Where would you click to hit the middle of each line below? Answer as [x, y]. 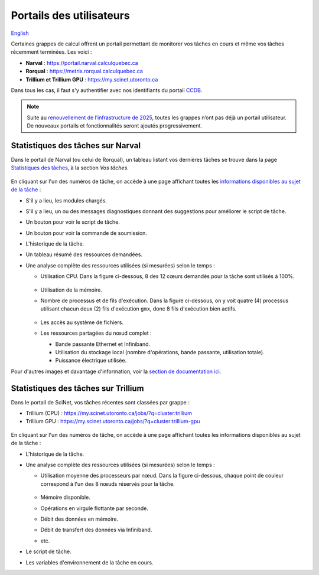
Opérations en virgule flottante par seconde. [95, 508]
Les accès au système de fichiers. [82, 322]
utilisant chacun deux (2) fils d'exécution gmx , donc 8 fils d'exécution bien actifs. [139, 309]
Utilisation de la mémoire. [71, 290]
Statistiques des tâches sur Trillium [77, 388]
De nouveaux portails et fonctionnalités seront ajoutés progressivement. [115, 126]
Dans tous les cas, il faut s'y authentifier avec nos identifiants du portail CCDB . [107, 90]
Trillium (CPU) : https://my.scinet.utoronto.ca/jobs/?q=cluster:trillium [109, 413]
